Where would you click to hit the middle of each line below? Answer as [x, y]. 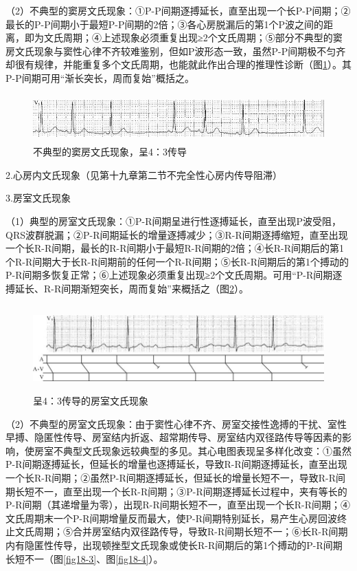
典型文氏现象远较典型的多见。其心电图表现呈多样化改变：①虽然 [207, 450]
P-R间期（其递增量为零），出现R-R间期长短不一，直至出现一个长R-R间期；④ [178, 505]
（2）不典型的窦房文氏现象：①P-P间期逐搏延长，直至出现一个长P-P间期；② [178, 10]
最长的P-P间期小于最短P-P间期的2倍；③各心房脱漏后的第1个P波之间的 [164, 24]
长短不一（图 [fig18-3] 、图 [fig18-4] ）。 [84, 558]
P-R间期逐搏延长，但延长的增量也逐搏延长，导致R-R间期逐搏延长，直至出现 [176, 464]
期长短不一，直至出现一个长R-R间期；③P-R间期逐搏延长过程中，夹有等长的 [176, 491]
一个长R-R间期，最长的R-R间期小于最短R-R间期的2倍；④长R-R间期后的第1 [175, 248]
